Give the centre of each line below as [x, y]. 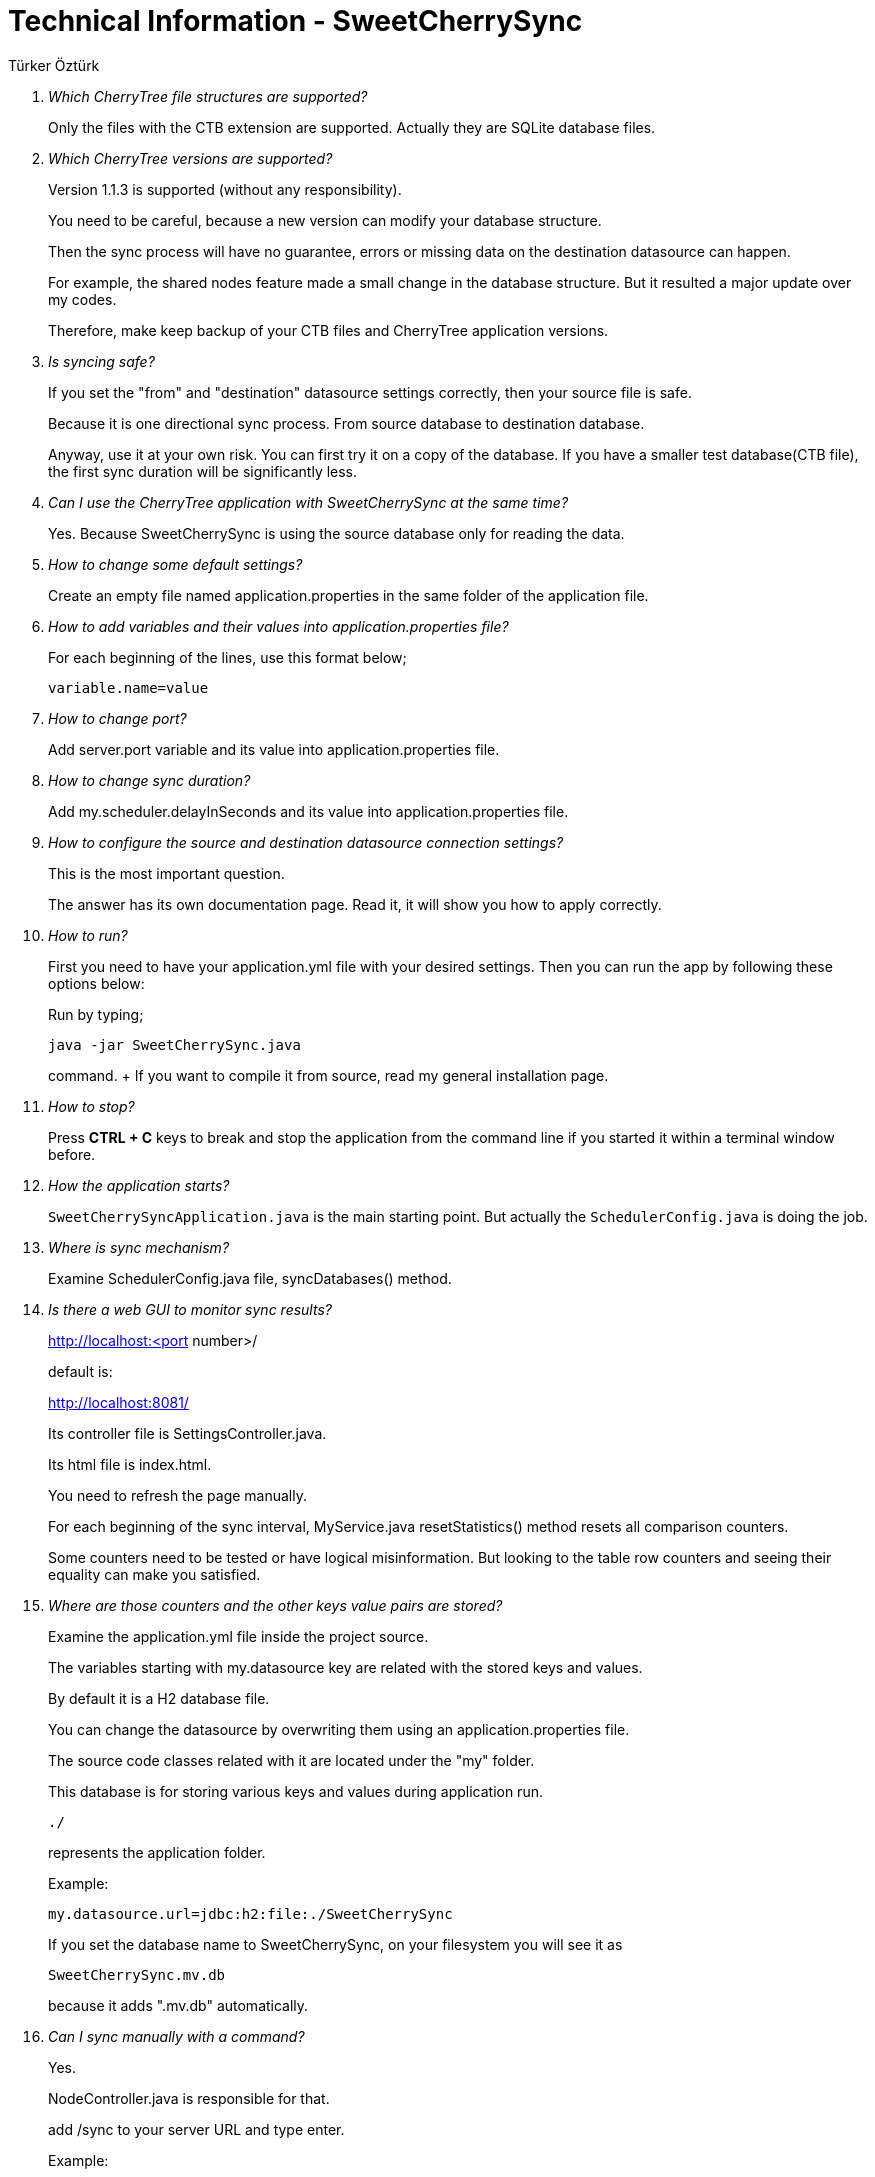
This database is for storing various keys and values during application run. [295, 1791]
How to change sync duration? [149, 780]
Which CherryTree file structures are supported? [208, 96]
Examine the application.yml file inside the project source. [238, 1636]
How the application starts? [139, 1185]
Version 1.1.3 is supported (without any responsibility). [225, 189]
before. [72, 1154]
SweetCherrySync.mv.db [137, 1974]
